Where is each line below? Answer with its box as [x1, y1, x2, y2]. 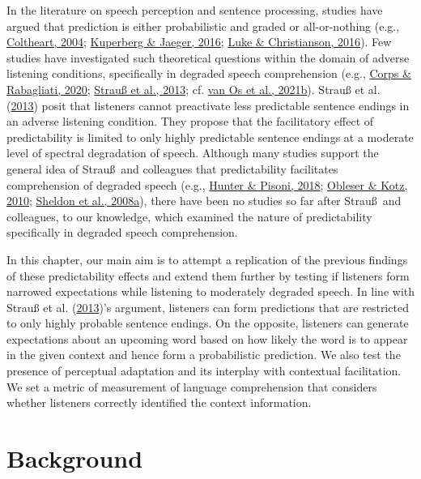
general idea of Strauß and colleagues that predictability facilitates [6, 160, 338, 177]
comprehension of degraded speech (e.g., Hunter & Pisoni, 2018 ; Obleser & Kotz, [6, 176, 408, 193]
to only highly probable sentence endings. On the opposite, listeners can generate [6, 314, 409, 331]
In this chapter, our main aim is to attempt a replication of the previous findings [6, 250, 408, 267]
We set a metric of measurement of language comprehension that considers [6, 378, 377, 395]
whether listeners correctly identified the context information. [6, 394, 312, 411]
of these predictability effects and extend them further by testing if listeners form [6, 267, 410, 284]
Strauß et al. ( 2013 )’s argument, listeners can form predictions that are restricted [6, 298, 409, 315]
